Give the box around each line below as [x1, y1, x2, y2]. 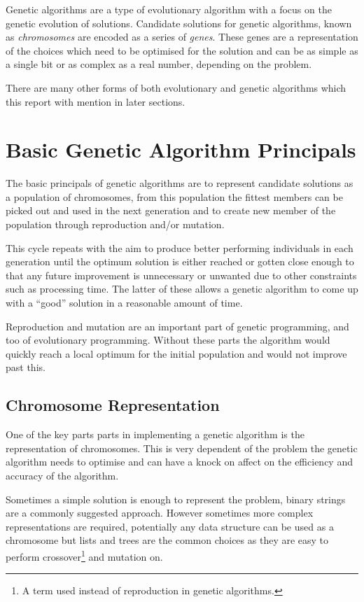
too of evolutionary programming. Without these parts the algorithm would [6, 332, 330, 347]
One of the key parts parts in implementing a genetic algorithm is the [6, 427, 304, 442]
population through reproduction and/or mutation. [6, 217, 225, 232]
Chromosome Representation [6, 394, 220, 416]
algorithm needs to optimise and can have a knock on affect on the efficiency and [6, 454, 353, 469]
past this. [6, 360, 45, 374]
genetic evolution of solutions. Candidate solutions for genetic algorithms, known [6, 15, 352, 30]
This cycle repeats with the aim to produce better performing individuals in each [6, 240, 353, 255]
